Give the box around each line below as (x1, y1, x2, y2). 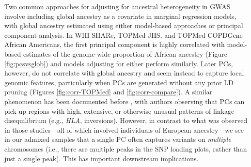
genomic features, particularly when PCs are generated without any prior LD (4, 77, 234, 87)
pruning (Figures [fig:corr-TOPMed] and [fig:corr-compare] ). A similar (4, 87, 213, 97)
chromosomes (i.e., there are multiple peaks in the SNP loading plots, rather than (4, 143, 247, 153)
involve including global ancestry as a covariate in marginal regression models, (4, 11, 236, 21)
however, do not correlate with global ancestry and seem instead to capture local (4, 68, 244, 78)
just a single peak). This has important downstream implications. (4, 153, 199, 163)
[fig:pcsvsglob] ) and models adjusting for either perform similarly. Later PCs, (4, 58, 233, 68)
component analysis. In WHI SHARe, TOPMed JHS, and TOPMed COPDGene (4, 30, 243, 40)
